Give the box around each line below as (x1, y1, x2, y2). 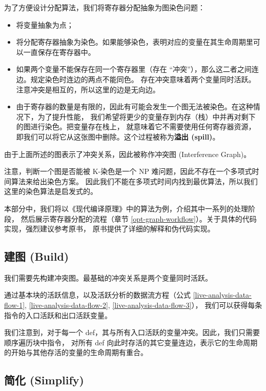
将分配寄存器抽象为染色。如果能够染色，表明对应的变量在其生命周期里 (16, 36, 253, 47)
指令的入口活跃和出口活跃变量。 (4, 309, 112, 320)
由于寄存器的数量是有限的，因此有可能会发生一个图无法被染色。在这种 (16, 101, 253, 112)
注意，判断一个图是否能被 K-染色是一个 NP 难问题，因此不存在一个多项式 (4, 166, 252, 177)
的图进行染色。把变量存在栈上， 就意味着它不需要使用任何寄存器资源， (16, 121, 256, 132)
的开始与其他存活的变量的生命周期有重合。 (4, 347, 148, 358)
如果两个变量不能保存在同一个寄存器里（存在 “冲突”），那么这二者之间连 (16, 64, 259, 74)
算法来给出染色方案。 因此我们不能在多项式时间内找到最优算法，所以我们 (11, 175, 258, 186)
